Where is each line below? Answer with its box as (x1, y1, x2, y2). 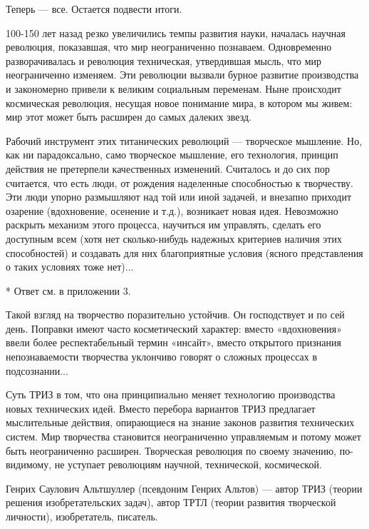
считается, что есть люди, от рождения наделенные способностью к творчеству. (6, 175, 353, 190)
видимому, (6, 457, 52, 472)
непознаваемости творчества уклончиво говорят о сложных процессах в (6, 349, 318, 364)
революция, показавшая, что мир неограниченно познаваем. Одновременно (6, 39, 332, 54)
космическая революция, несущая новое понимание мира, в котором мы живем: (6, 95, 353, 110)
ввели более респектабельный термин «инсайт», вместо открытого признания (6, 335, 341, 350)
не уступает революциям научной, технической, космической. (54, 457, 322, 472)
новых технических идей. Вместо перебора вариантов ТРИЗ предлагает (6, 400, 316, 415)
